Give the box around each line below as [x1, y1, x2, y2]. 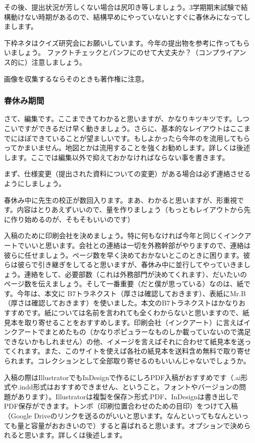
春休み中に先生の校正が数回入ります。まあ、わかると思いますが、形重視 [4, 194, 237, 205]
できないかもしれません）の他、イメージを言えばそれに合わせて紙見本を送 [4, 336, 245, 346]
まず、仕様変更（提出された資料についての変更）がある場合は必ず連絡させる [4, 168, 251, 179]
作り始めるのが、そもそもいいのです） [10, 214, 135, 224]
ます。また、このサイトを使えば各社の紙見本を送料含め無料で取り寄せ [24, 346, 251, 356]
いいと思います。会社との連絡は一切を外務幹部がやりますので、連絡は [24, 240, 251, 250]
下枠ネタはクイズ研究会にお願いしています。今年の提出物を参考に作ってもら [4, 37, 250, 48]
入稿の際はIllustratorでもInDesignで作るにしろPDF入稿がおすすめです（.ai [4, 372, 241, 382]
